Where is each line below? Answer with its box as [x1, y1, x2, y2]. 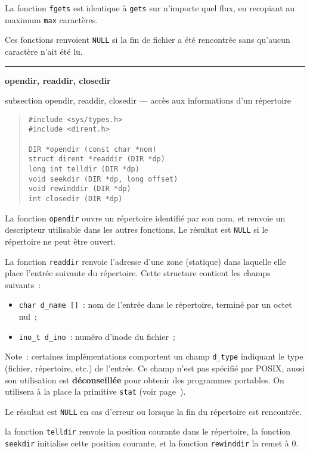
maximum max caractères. [5, 13, 98, 26]
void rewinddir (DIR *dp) [28, 185, 131, 193]
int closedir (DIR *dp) [28, 195, 123, 203]
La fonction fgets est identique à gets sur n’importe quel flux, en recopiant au [5, 2, 295, 14]
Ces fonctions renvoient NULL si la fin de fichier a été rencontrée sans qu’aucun [5, 33, 290, 46]
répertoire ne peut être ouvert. [5, 235, 116, 247]
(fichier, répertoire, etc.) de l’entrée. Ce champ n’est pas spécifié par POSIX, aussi [5, 361, 305, 374]
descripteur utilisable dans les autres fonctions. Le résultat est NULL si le [5, 223, 268, 236]
